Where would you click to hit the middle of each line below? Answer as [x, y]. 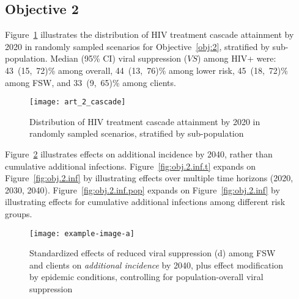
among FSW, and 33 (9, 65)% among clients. [90, 82]
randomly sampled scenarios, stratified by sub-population [137, 133]
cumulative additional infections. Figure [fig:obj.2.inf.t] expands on [131, 166]
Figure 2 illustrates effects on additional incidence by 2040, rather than [139, 154]
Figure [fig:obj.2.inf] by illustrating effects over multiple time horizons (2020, [149, 178]
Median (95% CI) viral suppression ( [119, 58]
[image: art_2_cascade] [78, 102]
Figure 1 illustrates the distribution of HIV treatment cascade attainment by [149, 34]
